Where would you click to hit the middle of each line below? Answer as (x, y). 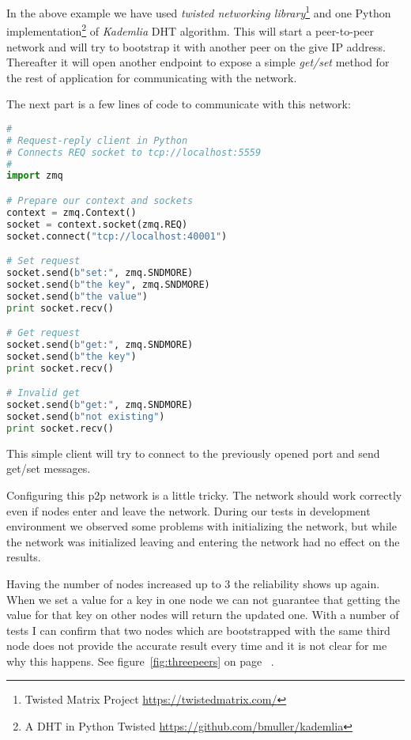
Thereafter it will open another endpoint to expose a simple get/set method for (198, 62)
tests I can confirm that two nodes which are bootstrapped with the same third (198, 630)
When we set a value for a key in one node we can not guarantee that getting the (203, 599)
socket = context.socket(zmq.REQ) (97, 224)
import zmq (35, 176)
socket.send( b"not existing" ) (86, 417)
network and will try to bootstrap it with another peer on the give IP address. (196, 46)
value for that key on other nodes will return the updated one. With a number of (203, 615)
